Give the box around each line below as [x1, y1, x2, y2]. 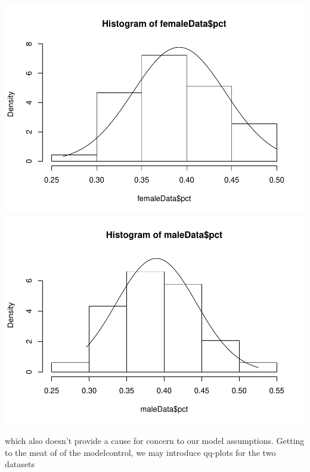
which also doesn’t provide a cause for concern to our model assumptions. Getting [5, 434, 305, 447]
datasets [5, 458, 35, 470]
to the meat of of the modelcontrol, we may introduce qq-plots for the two [5, 446, 276, 458]
